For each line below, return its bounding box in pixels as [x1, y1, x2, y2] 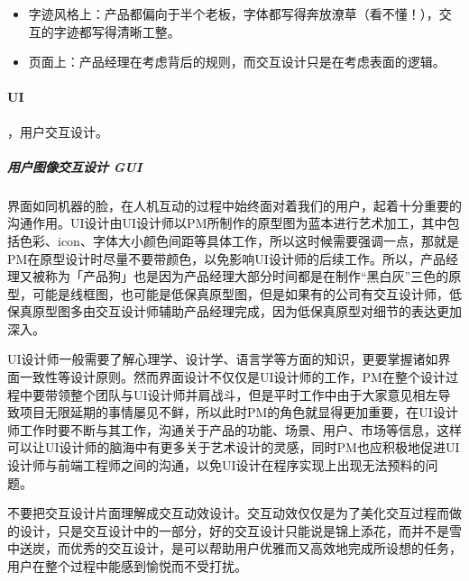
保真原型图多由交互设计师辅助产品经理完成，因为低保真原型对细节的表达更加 [7, 302, 462, 321]
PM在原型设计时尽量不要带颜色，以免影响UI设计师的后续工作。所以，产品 [7, 249, 446, 268]
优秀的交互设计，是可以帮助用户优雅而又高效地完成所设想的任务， [69, 539, 462, 558]
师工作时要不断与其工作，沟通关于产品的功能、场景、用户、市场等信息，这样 [7, 420, 462, 439]
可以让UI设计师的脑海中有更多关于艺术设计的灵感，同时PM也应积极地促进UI [7, 438, 460, 457]
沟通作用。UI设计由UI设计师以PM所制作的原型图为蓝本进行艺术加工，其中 [7, 213, 447, 232]
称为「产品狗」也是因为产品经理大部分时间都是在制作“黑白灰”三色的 [44, 267, 449, 286]
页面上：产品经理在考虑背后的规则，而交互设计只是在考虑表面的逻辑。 [28, 52, 446, 71]
